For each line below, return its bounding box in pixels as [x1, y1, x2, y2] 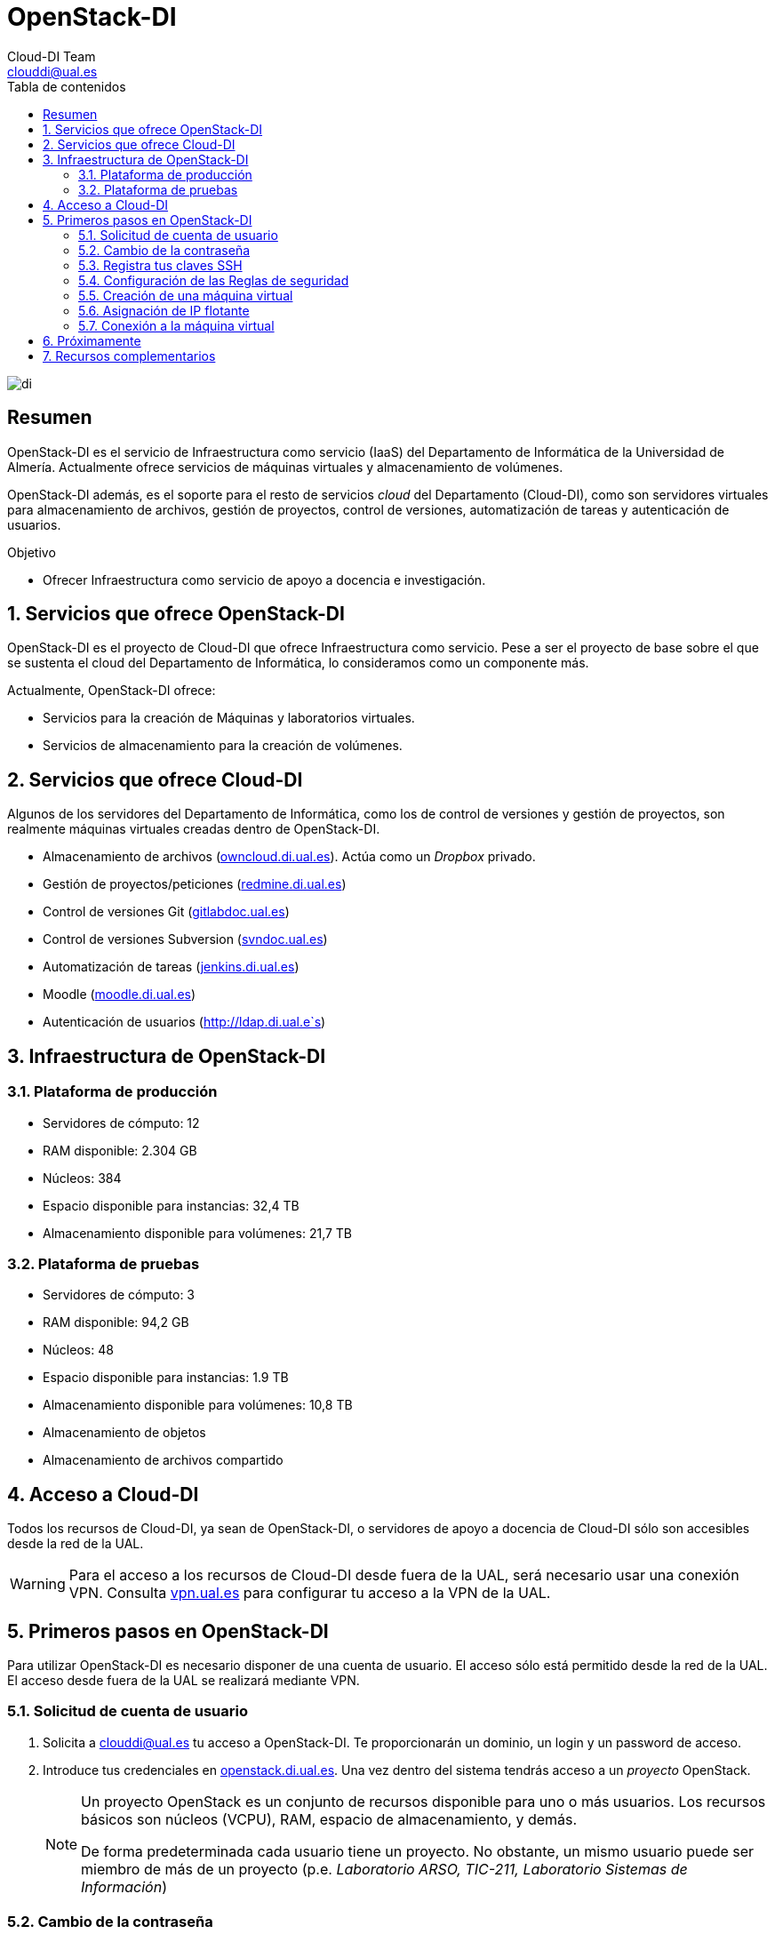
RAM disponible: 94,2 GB [43, 1315, 189, 1331]
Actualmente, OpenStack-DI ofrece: [7, 683, 216, 699]
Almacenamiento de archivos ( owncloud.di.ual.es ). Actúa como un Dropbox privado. [43, 849, 536, 865]
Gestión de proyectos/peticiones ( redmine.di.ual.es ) [43, 876, 347, 892]
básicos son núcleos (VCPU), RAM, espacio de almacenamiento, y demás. [81, 1810, 578, 1828]
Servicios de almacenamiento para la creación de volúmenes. [43, 738, 403, 754]
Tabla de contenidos [7, 78, 126, 94]
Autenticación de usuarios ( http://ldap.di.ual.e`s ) [43, 1014, 326, 1030]
